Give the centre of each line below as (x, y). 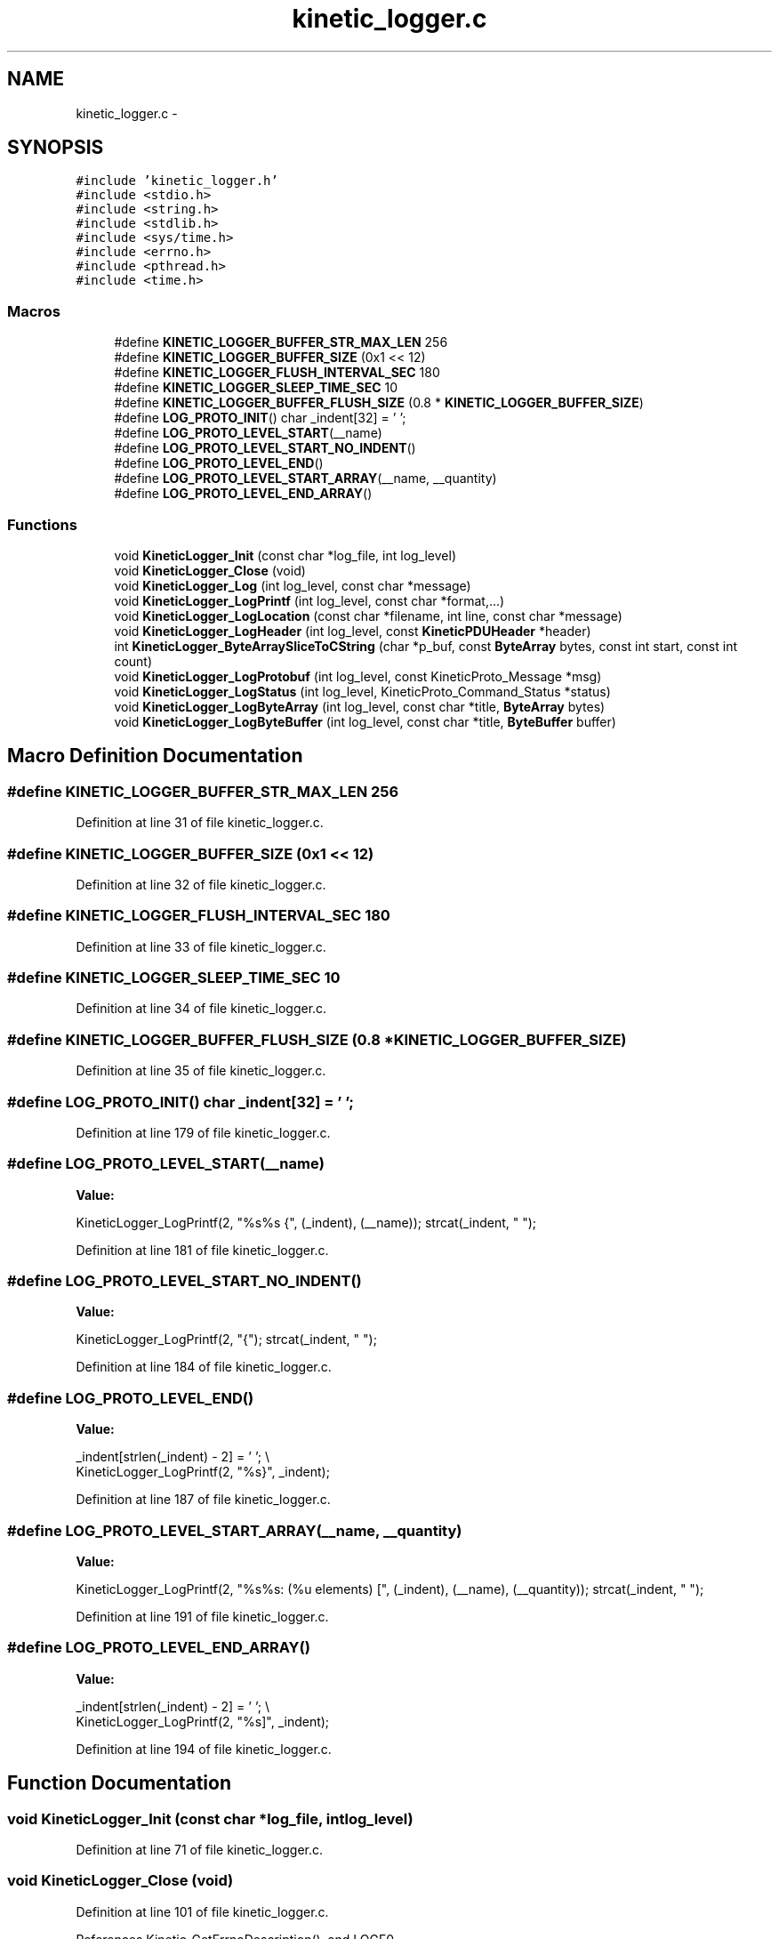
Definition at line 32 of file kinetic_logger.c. (201, 884)
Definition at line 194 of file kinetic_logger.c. (204, 1749)
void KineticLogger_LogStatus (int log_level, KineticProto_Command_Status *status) (362, 691)
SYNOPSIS (56, 148)
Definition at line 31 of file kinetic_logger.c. (200, 823)
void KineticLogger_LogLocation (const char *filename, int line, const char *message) (368, 615)
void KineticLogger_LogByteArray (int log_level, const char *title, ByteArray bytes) (360, 706)
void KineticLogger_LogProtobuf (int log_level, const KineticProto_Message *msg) (358, 676)
